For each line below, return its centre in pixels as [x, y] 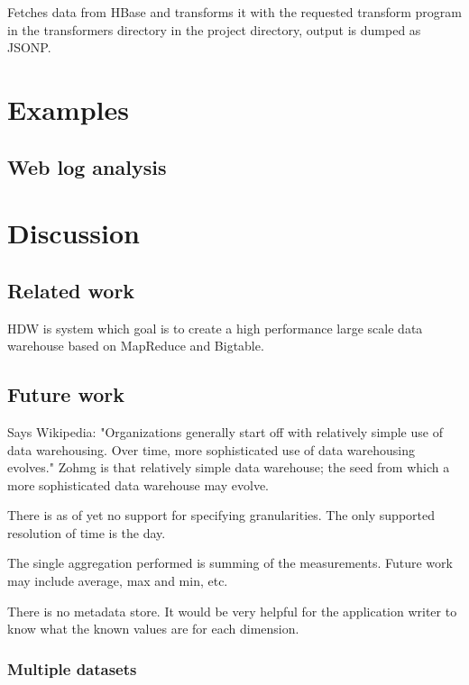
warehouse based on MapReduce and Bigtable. [136, 346]
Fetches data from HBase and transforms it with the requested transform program [234, 12]
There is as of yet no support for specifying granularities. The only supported [221, 515]
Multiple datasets [72, 668]
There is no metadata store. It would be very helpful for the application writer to [232, 611]
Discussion [74, 233]
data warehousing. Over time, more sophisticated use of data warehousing [212, 449]
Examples [68, 109]
